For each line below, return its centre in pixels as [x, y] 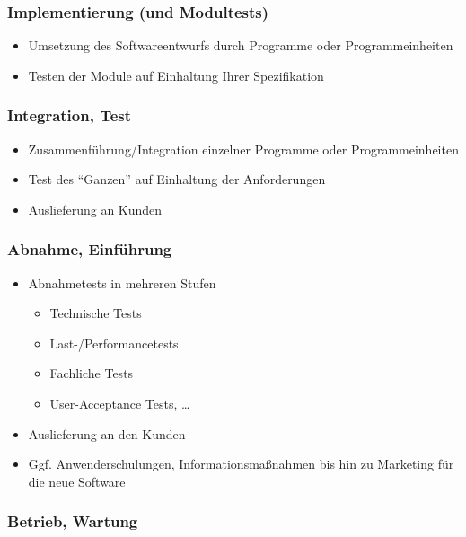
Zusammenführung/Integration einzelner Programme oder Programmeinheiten [243, 149]
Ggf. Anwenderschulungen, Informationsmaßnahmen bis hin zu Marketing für [241, 464]
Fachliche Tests [92, 373]
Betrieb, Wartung [73, 521]
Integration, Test [70, 115]
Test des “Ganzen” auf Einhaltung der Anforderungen [177, 179]
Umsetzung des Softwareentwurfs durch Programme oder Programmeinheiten [241, 45]
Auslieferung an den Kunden [107, 433]
